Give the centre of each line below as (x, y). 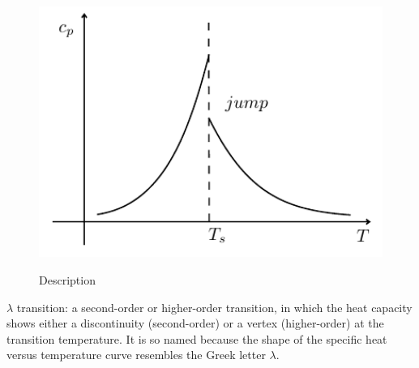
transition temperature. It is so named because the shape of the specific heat (197, 338)
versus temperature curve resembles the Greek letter (136, 355)
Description (67, 279)
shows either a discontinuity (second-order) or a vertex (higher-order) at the (195, 323)
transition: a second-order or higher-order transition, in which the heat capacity (214, 307)
